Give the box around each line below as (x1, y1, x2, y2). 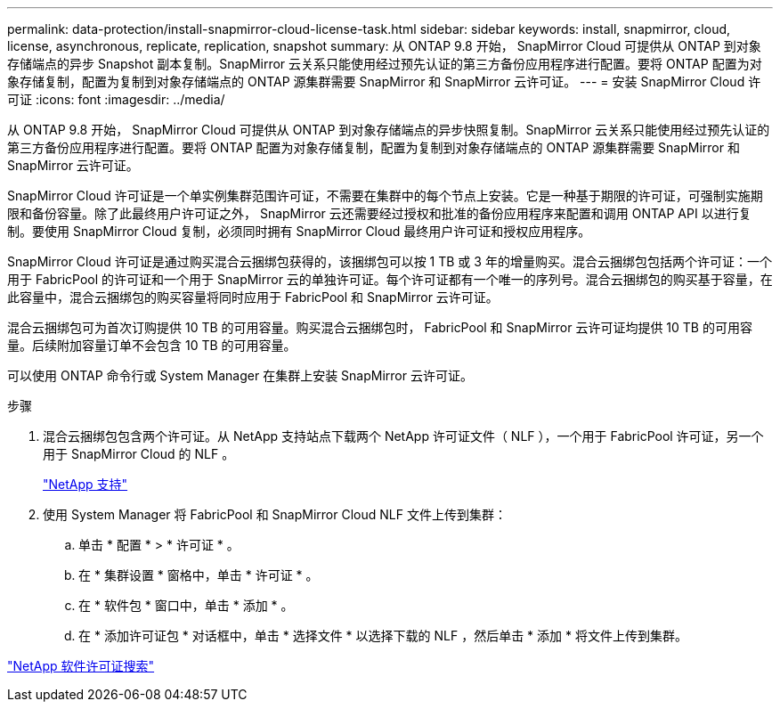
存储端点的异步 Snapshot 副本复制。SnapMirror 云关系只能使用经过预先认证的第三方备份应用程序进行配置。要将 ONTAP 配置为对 (7, 56, 762, 71)
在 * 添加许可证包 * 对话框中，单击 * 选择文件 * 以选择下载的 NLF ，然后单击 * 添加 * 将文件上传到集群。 (78, 628, 687, 643)
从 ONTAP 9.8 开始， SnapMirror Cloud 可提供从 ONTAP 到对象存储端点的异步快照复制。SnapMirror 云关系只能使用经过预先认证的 (7, 122, 770, 137)
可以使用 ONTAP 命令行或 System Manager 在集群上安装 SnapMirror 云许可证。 (7, 368, 473, 383)
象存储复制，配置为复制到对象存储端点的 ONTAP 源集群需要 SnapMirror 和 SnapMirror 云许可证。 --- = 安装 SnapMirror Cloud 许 (7, 74, 761, 89)
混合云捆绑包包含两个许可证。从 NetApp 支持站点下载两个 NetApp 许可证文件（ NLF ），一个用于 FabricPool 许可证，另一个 (43, 428, 764, 444)
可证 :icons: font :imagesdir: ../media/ (7, 92, 225, 107)
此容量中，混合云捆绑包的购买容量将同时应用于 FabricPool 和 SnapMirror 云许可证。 (7, 289, 499, 305)
